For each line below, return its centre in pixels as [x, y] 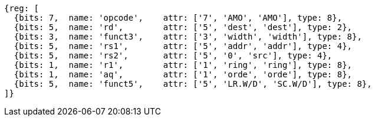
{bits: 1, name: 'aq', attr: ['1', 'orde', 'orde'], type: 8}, [183, 74]
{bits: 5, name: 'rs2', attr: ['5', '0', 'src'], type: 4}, [173, 55]
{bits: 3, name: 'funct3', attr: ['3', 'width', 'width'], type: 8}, [188, 37]
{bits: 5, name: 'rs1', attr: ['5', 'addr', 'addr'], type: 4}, [183, 46]
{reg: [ [22, 8]
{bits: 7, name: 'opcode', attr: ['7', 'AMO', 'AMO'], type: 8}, [178, 18]
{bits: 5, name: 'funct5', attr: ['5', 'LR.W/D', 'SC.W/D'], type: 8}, [193, 84]
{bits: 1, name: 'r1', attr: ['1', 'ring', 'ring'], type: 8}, [183, 65]
